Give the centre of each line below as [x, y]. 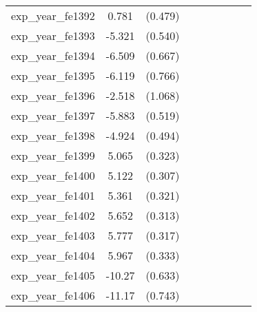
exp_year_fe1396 [53, 95]
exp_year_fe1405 [53, 275]
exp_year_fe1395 [53, 75]
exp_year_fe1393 [53, 35]
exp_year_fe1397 [53, 115]
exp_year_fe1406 [53, 295]
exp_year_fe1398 [53, 135]
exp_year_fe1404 [53, 255]
